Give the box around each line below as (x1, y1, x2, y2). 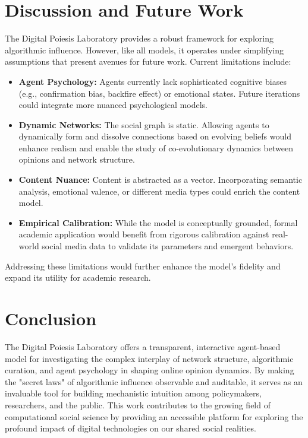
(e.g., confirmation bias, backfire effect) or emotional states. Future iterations (18, 87, 300, 99)
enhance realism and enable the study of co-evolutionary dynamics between (18, 141, 293, 154)
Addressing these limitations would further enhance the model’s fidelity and (5, 259, 281, 272)
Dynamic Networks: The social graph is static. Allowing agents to (18, 118, 269, 131)
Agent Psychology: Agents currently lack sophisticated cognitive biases (18, 75, 287, 87)
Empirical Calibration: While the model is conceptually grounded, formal (18, 216, 298, 228)
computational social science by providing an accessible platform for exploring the (5, 410, 303, 423)
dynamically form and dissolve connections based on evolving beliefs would (18, 130, 291, 142)
